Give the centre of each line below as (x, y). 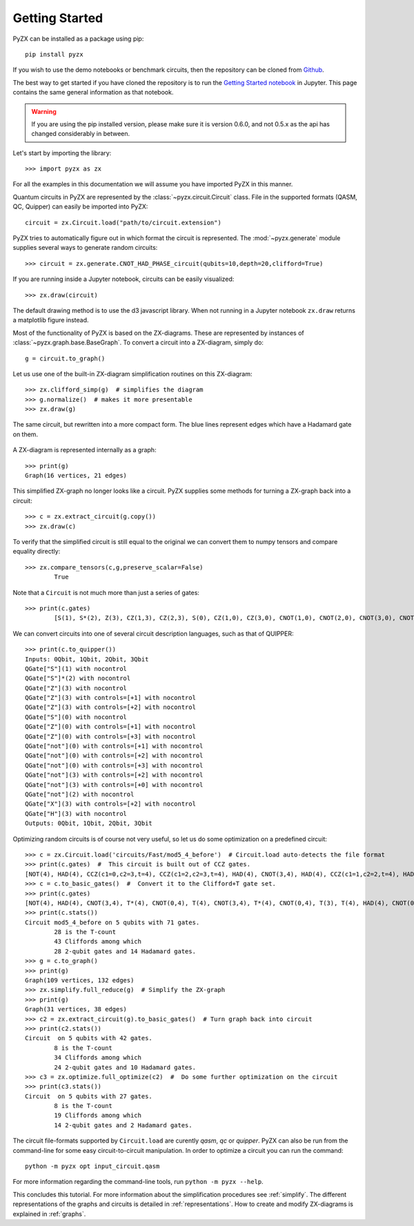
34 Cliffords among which (98, 1058)
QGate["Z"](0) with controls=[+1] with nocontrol (111, 727)
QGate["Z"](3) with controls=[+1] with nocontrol (111, 698)
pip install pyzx (54, 54)
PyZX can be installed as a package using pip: (78, 39)
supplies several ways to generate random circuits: (85, 248)
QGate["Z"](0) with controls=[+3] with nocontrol (111, 736)
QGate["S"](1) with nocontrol (76, 669)
